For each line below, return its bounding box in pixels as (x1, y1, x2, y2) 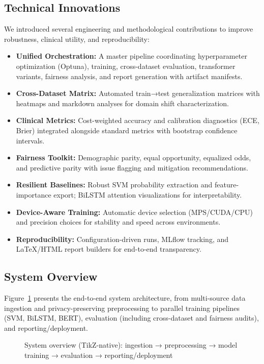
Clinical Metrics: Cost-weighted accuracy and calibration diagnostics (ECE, (16, 115, 259, 126)
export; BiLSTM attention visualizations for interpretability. (53, 189, 242, 200)
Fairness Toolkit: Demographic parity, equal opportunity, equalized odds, (16, 152, 251, 163)
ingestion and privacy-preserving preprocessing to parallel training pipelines (4, 302, 240, 313)
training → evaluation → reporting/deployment (24, 350, 173, 360)
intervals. (16, 135, 45, 145)
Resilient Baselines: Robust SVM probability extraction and (16, 179, 213, 190)
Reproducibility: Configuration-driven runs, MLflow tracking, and (16, 233, 229, 244)
